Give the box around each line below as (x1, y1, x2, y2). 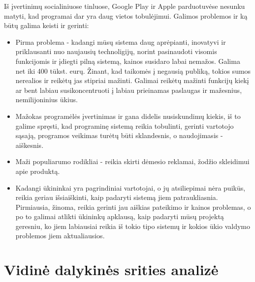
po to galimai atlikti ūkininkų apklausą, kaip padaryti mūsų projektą (15, 211, 224, 222)
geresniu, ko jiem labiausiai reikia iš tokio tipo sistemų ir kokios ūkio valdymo (15, 221, 250, 231)
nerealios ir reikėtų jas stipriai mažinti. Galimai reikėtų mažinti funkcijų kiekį (15, 75, 249, 85)
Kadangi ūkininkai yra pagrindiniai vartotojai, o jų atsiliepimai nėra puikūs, (15, 182, 246, 193)
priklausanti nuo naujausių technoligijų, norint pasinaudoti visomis (15, 46, 217, 56)
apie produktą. (15, 166, 60, 176)
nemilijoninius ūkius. (15, 94, 78, 105)
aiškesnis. (15, 140, 44, 150)
